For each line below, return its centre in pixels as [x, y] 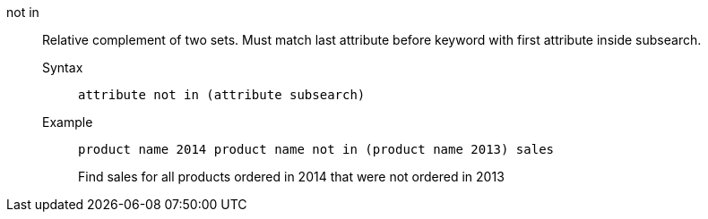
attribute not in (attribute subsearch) [222, 95]
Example [68, 122]
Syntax [63, 67]
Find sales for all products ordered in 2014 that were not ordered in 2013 [291, 177]
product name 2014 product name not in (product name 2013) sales [316, 149]
